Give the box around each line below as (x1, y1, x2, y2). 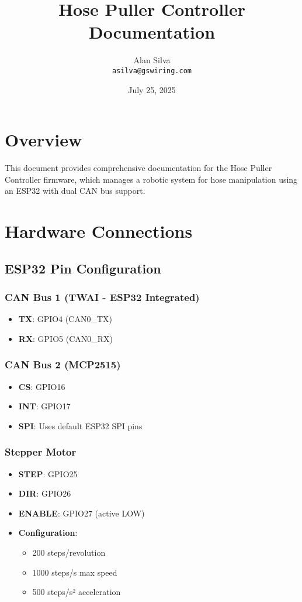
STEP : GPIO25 (18, 467, 78, 480)
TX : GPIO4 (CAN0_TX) (18, 313, 112, 325)
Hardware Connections (5, 219, 193, 243)
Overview (5, 128, 82, 152)
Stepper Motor (5, 444, 77, 459)
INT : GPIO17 (18, 400, 71, 412)
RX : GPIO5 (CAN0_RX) (18, 332, 113, 344)
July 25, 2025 (128, 83, 176, 95)
